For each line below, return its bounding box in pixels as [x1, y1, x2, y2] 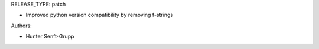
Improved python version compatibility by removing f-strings [25, 12, 174, 19]
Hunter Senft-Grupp [25, 33, 74, 40]
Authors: [11, 22, 32, 29]
